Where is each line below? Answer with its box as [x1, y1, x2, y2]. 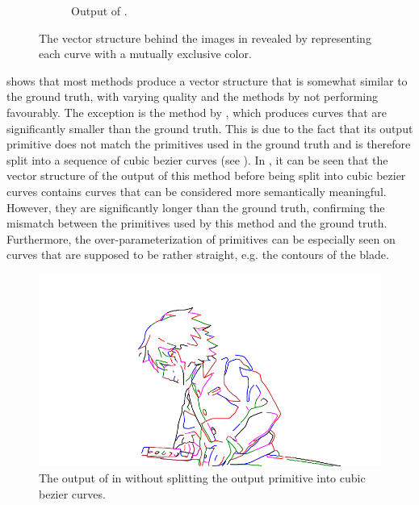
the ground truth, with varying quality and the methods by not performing [6, 88, 379, 105]
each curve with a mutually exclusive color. [39, 45, 252, 62]
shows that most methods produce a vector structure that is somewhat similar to [6, 72, 408, 89]
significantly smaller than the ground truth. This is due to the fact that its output [6, 119, 413, 136]
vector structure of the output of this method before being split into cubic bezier [6, 167, 406, 184]
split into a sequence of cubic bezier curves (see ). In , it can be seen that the [6, 151, 388, 168]
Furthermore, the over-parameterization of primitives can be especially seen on [6, 230, 396, 247]
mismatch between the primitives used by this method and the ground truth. [6, 215, 388, 232]
